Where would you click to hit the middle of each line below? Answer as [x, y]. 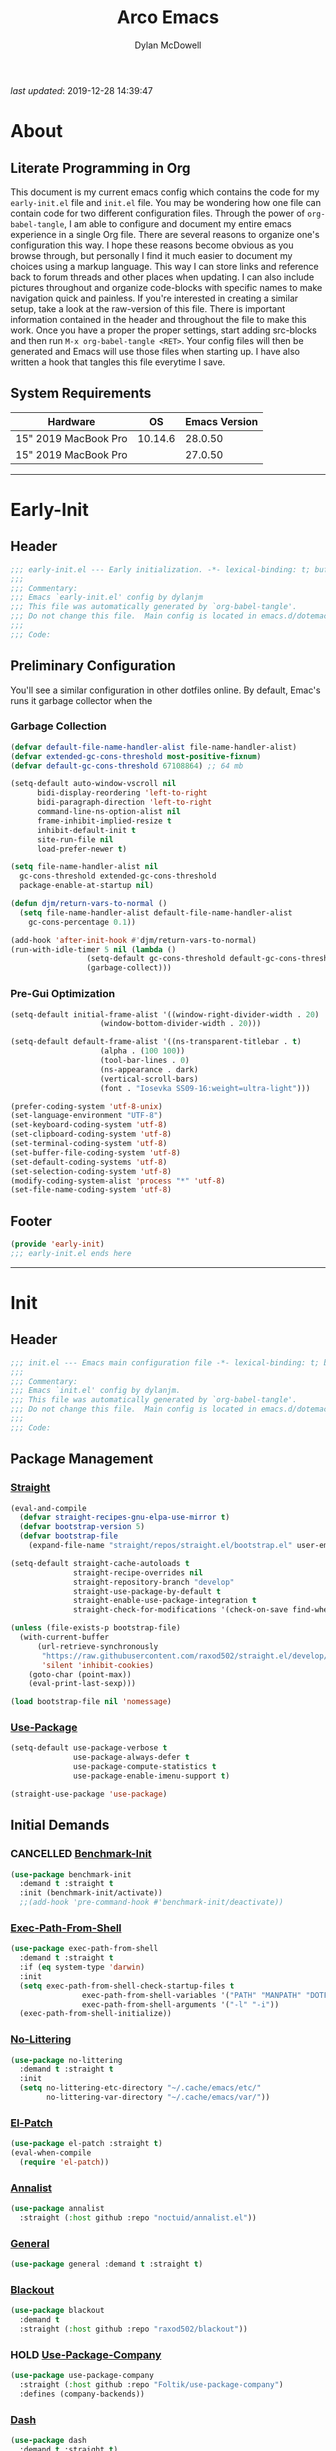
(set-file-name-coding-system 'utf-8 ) [91, 1190]
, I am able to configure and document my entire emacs [177, 223]
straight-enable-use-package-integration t [165, 1601]
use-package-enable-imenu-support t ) [151, 1776]
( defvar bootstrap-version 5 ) [82, 1527]
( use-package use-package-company [82, 2376]
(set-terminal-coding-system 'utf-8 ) [89, 1144]
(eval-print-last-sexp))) [82, 1684]
